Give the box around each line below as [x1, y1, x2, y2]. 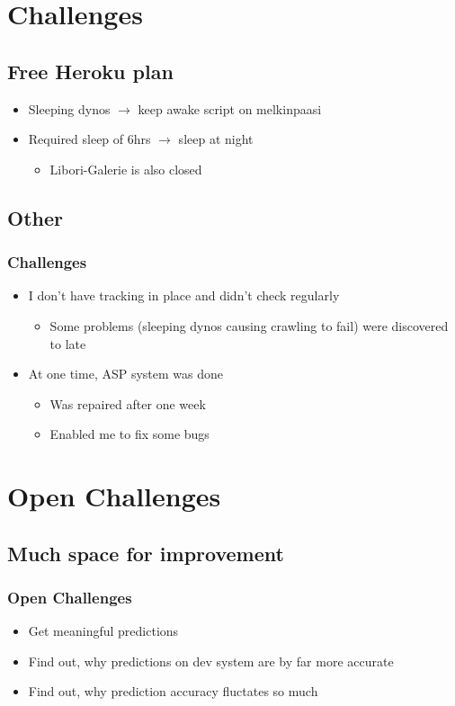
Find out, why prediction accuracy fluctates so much [28, 682, 318, 701]
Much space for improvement [7, 539, 284, 567]
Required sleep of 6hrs [28, 130, 151, 148]
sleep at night [178, 130, 254, 148]
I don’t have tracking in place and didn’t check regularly [28, 286, 340, 305]
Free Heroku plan [7, 57, 174, 85]
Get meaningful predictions [28, 621, 179, 640]
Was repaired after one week [49, 394, 206, 413]
